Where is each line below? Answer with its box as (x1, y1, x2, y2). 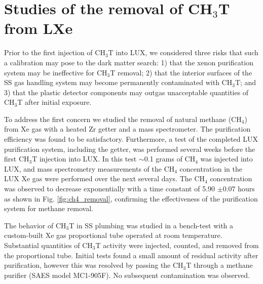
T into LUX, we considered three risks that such (108, 47, 258, 58)
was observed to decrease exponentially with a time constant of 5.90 (4, 183, 215, 194)
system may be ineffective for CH (4, 67, 107, 77)
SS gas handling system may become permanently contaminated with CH (4, 77, 233, 88)
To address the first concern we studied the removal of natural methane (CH (4, 113, 242, 124)
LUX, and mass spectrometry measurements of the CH (4, 163, 175, 174)
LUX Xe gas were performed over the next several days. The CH (4, 173, 205, 184)
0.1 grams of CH (144, 153, 196, 164)
